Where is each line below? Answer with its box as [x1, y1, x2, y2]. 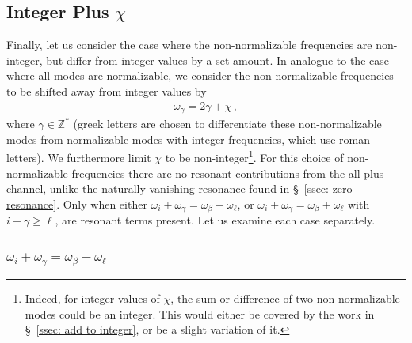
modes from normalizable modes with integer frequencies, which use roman [6, 130, 370, 147]
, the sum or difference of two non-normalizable [170, 290, 400, 307]
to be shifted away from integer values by [6, 82, 207, 99]
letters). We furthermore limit [6, 149, 151, 165]
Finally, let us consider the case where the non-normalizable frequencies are [6, 36, 372, 53]
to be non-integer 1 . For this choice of [165, 147, 344, 165]
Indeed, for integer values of [25, 290, 160, 307]
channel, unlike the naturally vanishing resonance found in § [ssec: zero [6, 180, 353, 197]
